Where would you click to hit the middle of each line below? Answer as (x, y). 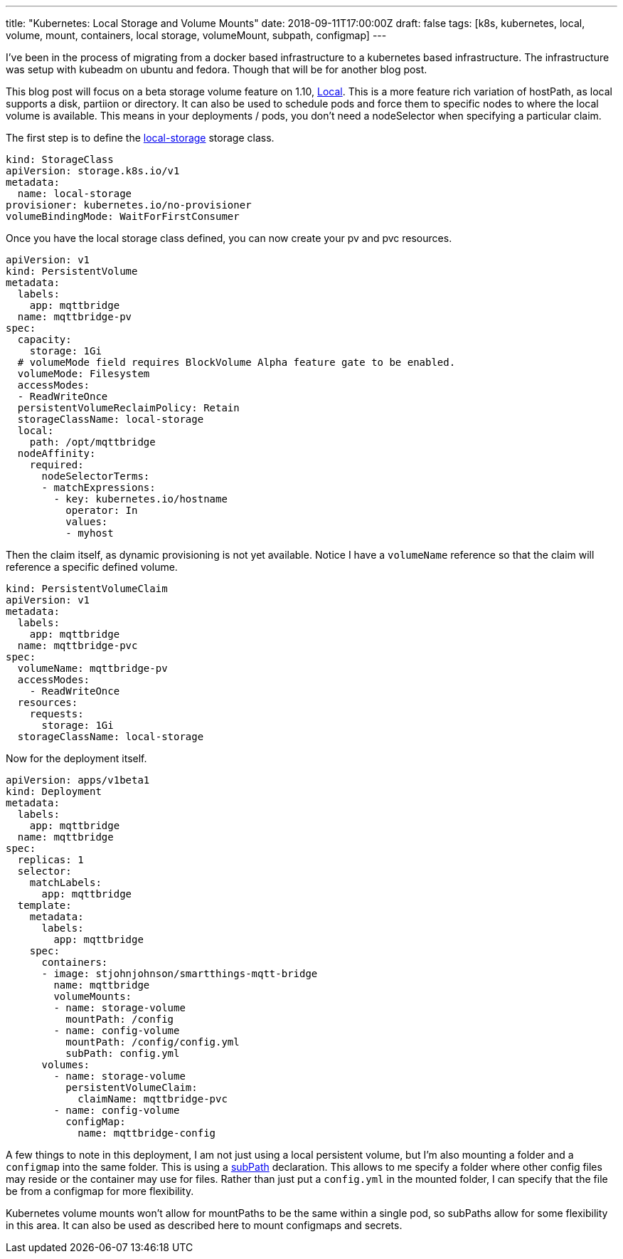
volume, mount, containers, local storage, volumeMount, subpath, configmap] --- (196, 35)
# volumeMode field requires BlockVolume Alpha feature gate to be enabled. (236, 362)
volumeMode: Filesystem (84, 374)
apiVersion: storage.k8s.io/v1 (93, 171)
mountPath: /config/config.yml (153, 1042)
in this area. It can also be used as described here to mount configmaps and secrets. (204, 1225)
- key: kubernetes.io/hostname (140, 499)
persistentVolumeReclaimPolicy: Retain (128, 408)
